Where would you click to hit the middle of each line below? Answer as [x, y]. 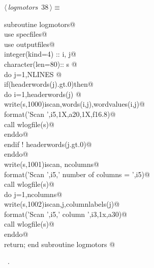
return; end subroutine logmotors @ [60, 244]
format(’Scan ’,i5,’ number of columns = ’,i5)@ [77, 174]
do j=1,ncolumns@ [33, 194]
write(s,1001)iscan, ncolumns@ [52, 164]
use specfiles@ [26, 34]
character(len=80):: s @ [41, 64]
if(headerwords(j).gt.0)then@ [49, 84]
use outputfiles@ [29, 44]
